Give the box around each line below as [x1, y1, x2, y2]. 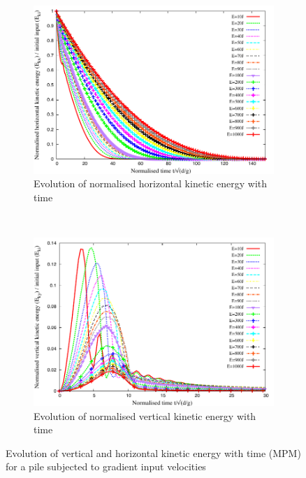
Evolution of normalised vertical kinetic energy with [34, 408, 256, 423]
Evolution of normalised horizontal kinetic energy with [34, 176, 268, 191]
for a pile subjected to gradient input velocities [6, 459, 206, 474]
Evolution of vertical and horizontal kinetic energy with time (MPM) [6, 445, 301, 460]
